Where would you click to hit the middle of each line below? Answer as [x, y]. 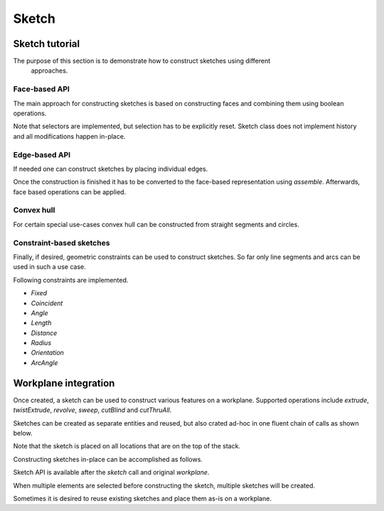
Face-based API [42, 89]
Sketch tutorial [47, 44]
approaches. [49, 70]
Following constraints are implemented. [71, 280]
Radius [41, 343]
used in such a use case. [49, 267]
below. [23, 433]
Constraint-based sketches [62, 243]
